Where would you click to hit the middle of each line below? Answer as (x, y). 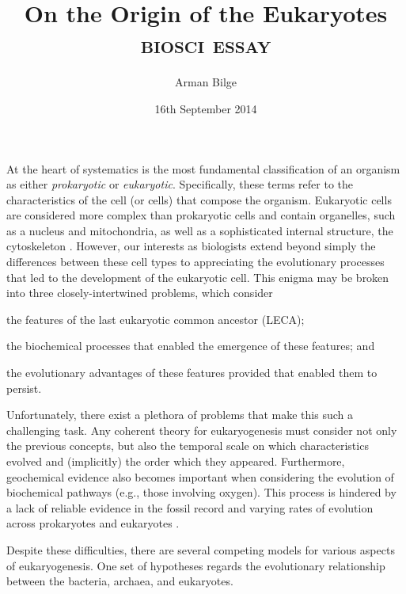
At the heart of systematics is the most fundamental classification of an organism (203, 168)
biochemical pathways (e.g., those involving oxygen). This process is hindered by (201, 492)
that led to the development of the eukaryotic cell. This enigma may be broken (198, 277)
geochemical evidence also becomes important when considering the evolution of (200, 476)
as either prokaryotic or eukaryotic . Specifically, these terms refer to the (180, 184)
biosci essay (206, 44)
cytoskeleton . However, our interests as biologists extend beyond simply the (191, 246)
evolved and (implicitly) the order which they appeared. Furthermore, (176, 461)
